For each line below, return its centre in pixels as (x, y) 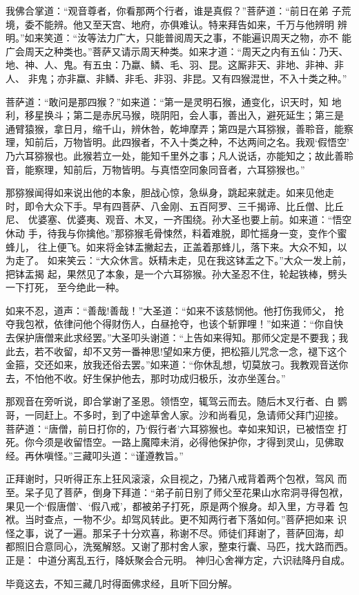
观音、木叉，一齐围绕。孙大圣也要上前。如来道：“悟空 (229, 219)
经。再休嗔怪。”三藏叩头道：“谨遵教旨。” (95, 455)
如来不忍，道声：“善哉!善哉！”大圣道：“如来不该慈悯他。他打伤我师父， (168, 310)
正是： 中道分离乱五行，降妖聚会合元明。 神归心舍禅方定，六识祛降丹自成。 (178, 559)
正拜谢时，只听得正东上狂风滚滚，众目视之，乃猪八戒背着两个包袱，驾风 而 (176, 479)
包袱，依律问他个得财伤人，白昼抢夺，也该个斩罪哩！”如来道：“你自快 (184, 324)
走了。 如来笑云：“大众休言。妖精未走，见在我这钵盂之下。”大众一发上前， (183, 260)
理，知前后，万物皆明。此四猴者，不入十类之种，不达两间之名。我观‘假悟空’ (177, 142)
